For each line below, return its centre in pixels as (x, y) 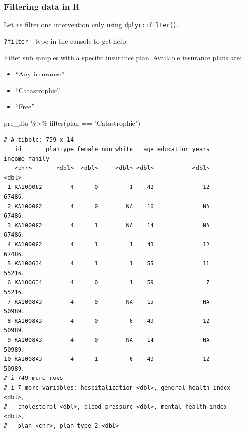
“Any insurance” (40, 74)
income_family (27, 159)
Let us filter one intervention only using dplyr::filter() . (91, 25)
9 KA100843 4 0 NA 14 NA (109, 340)
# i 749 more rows (34, 378)
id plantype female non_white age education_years (112, 149)
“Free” (25, 106)
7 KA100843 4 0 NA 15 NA (109, 302)
